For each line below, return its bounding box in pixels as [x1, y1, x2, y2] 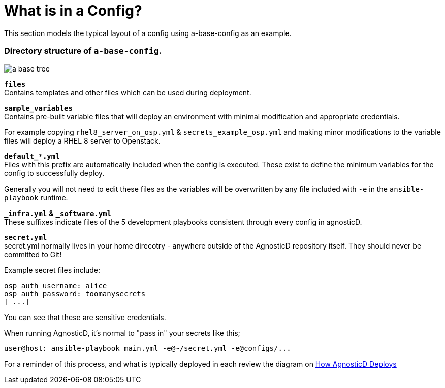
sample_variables [4, 103, 73, 112]
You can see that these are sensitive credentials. [4, 312, 166, 322]
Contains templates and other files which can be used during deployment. [4, 88, 251, 97]
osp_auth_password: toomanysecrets [4, 289, 146, 298]
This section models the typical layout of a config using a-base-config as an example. [4, 28, 292, 38]
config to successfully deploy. [4, 168, 105, 178]
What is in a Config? [4, 2, 142, 19]
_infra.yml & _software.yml [4, 208, 112, 218]
